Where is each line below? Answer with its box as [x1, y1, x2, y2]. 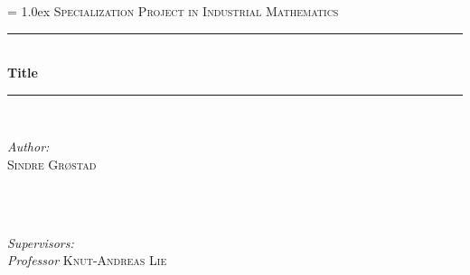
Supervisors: [7, 233, 74, 252]
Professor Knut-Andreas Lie [7, 251, 167, 270]
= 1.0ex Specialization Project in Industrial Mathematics [7, 2, 339, 20]
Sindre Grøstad [7, 154, 97, 173]
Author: [7, 137, 50, 156]
